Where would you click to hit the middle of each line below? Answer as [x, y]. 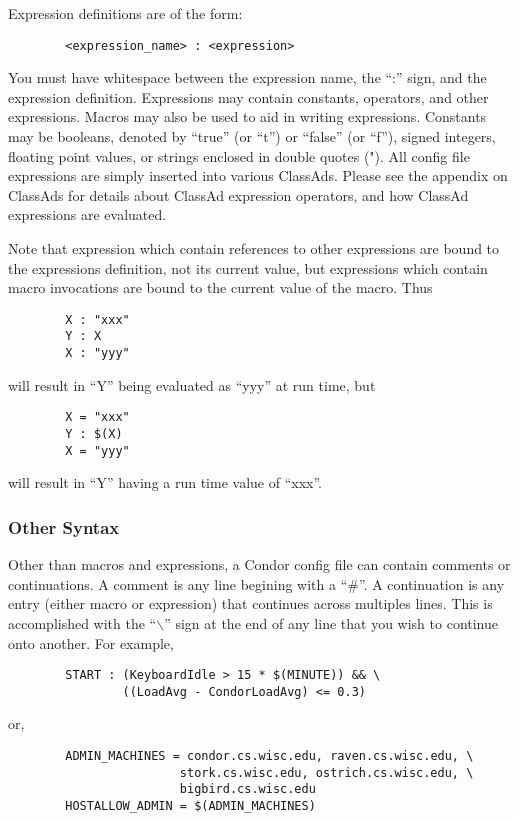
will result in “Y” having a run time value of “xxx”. [165, 482]
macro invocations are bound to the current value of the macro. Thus [220, 287]
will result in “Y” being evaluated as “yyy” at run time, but [192, 384]
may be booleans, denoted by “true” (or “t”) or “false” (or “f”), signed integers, [252, 136]
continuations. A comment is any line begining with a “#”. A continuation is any [256, 583]
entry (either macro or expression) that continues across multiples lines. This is [250, 603]
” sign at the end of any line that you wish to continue [331, 622]
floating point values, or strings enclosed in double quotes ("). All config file [239, 155]
